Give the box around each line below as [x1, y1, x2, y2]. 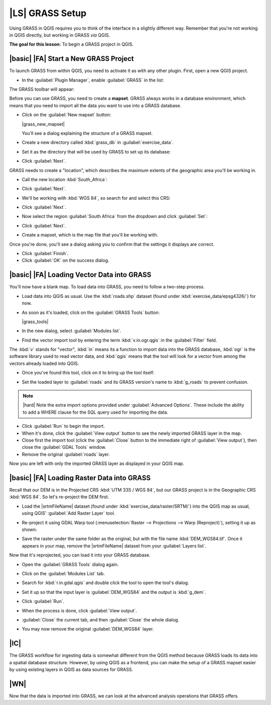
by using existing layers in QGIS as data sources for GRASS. [9, 667, 133, 672]
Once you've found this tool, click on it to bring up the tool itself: [22, 370, 155, 376]
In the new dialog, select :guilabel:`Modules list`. [22, 328, 121, 334]
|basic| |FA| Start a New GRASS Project [9, 54, 134, 63]
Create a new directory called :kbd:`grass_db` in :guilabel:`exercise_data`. [22, 139, 174, 145]
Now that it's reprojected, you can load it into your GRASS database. [9, 552, 151, 558]
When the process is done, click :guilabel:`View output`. [22, 607, 138, 613]
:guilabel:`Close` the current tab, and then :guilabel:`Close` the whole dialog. [22, 616, 179, 622]
